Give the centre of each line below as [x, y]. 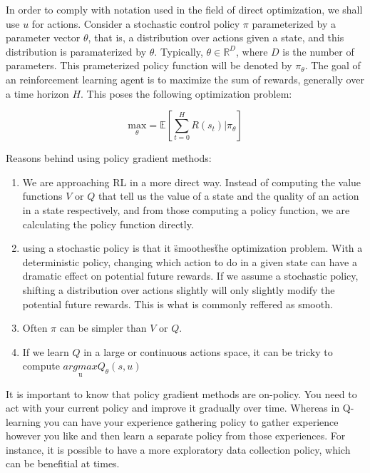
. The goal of [333, 65]
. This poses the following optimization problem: [186, 93]
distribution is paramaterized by [76, 51]
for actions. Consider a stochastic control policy [136, 23]
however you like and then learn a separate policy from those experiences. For [176, 436]
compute [41, 366]
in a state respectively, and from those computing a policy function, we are [186, 209]
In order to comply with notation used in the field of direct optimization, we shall [184, 9]
